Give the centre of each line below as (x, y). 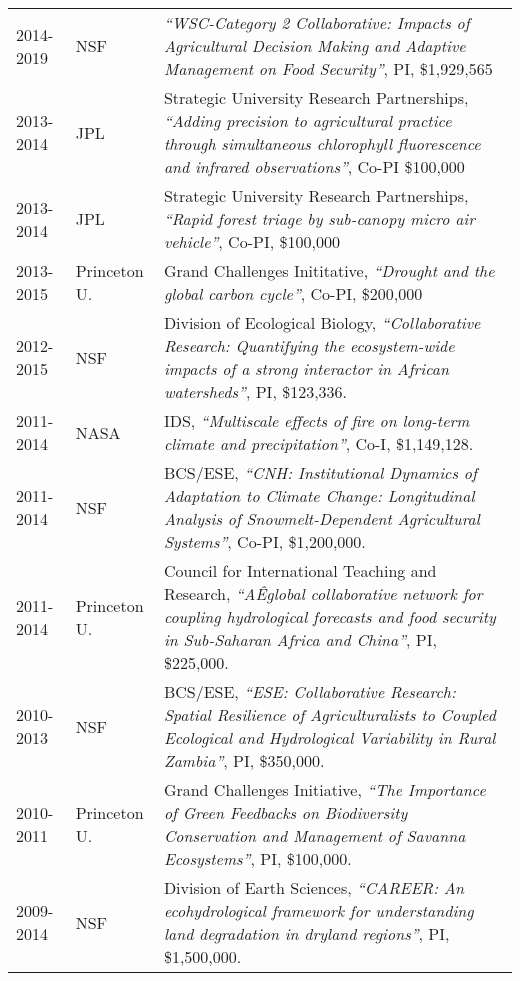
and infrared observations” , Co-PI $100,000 (314, 166)
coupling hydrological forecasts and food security (329, 616)
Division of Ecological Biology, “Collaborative (322, 322)
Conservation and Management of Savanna (314, 835)
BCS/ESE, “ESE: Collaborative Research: (309, 691)
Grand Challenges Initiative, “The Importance (324, 789)
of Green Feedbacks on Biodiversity (285, 812)
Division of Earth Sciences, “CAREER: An (313, 887)
